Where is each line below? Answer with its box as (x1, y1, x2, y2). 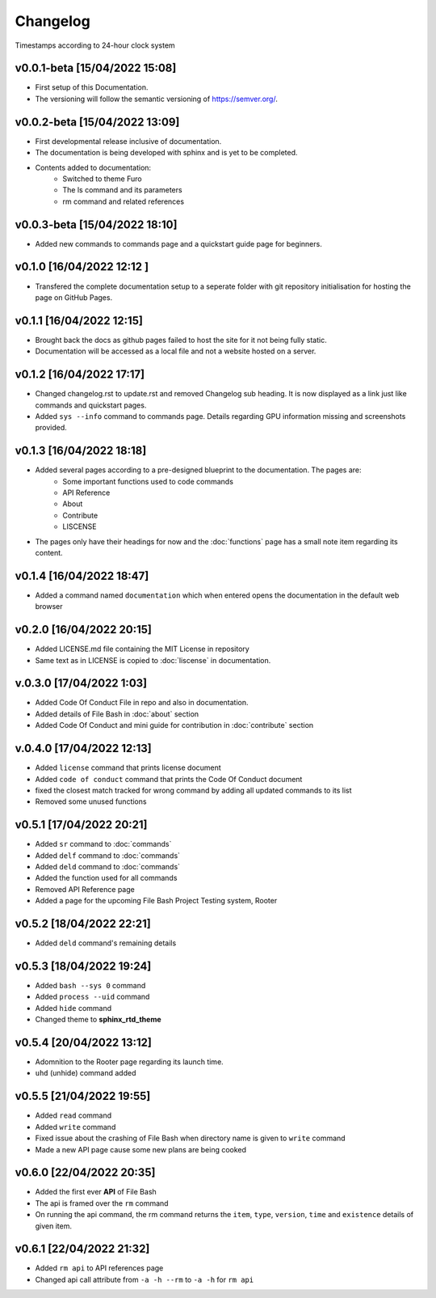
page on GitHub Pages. (35, 292, 113, 302)
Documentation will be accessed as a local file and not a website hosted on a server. (35, 346, 317, 356)
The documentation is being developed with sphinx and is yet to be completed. (35, 148, 298, 158)
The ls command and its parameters (62, 185, 182, 195)
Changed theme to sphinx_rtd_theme (35, 1015, 161, 1025)
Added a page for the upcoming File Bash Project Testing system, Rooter (35, 896, 278, 906)
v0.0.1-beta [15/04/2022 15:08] (15, 61, 177, 75)
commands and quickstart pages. (35, 400, 147, 410)
